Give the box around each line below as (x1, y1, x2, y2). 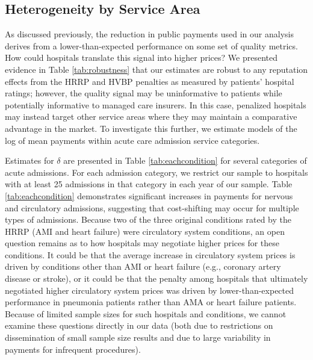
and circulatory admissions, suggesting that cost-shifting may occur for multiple (5, 201, 299, 214)
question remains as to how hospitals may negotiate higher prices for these (5, 237, 280, 249)
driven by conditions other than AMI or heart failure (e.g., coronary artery (5, 260, 281, 273)
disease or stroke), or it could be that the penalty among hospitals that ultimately (5, 272, 308, 285)
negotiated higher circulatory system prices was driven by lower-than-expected (5, 284, 294, 296)
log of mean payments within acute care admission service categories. (5, 134, 260, 146)
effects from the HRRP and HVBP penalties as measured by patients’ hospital (5, 75, 294, 87)
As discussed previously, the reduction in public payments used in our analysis (5, 28, 294, 40)
